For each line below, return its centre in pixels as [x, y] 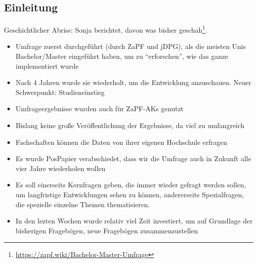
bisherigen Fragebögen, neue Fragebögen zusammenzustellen [107, 230]
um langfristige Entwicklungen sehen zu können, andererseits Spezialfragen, [130, 194]
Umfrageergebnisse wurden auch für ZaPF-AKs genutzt [100, 109]
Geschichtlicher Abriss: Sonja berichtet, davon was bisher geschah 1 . [106, 29]
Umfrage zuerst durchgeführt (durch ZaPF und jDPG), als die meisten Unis [131, 46]
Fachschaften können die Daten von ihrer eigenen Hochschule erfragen [121, 142]
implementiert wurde [47, 66]
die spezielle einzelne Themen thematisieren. [83, 204]
